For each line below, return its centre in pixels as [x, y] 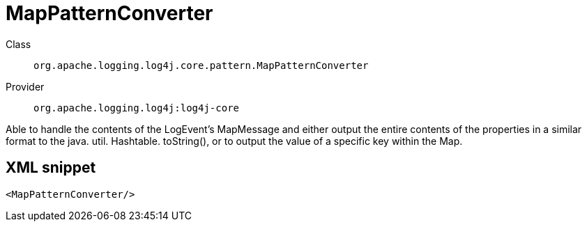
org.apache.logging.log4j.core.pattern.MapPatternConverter [201, 65]
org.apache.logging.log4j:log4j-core [137, 108]
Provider [25, 86]
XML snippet [51, 168]
